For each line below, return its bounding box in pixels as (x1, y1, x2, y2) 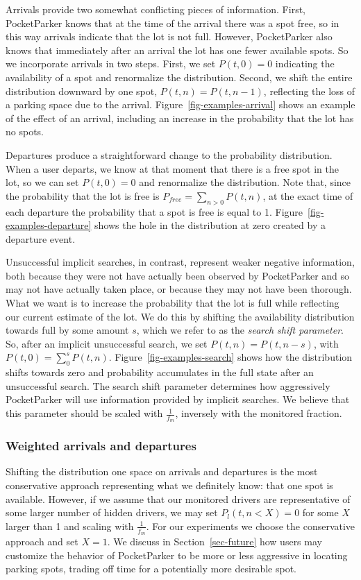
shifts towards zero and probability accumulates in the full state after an (6, 365, 314, 379)
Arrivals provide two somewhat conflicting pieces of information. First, (6, 2, 305, 16)
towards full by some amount (6, 323, 129, 337)
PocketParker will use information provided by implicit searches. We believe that (6, 392, 350, 407)
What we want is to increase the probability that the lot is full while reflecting (6, 296, 339, 310)
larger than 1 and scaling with (6, 518, 134, 533)
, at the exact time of (262, 188, 353, 203)
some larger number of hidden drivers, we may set (6, 505, 218, 520)
